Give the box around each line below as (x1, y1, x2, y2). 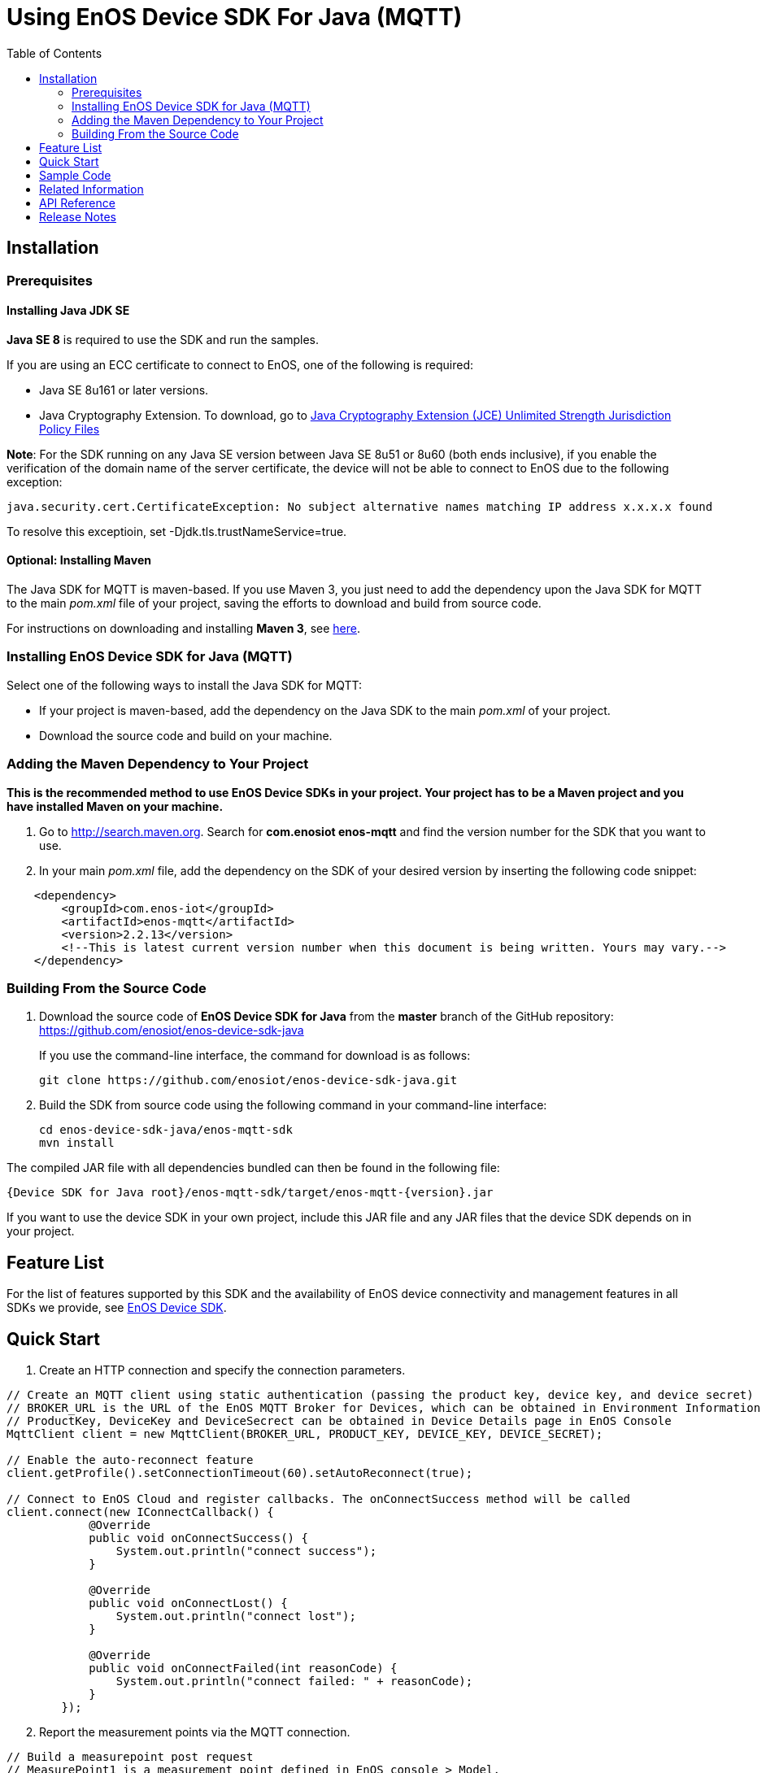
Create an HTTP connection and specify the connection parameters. (39, 1362, 406, 1377)
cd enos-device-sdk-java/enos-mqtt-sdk (39, 1123, 293, 1137)
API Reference (39, 195, 115, 210)
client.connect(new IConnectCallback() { (7, 1505, 274, 1518)
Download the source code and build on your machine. (39, 728, 333, 743)
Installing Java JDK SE (7, 303, 130, 318)
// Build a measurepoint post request (7, 1749, 254, 1763)
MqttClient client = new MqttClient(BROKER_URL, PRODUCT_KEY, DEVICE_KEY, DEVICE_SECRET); (7, 1427, 603, 1440)
